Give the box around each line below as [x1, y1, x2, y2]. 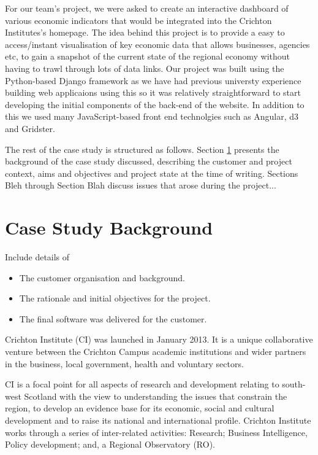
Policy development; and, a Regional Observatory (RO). [5, 438, 215, 451]
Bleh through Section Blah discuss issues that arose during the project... [5, 179, 276, 192]
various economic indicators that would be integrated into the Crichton [5, 14, 272, 26]
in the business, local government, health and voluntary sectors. [5, 357, 244, 370]
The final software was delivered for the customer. [19, 312, 207, 325]
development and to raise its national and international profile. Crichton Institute [5, 413, 311, 426]
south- [282, 378, 306, 391]
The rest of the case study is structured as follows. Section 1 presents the [5, 142, 279, 155]
